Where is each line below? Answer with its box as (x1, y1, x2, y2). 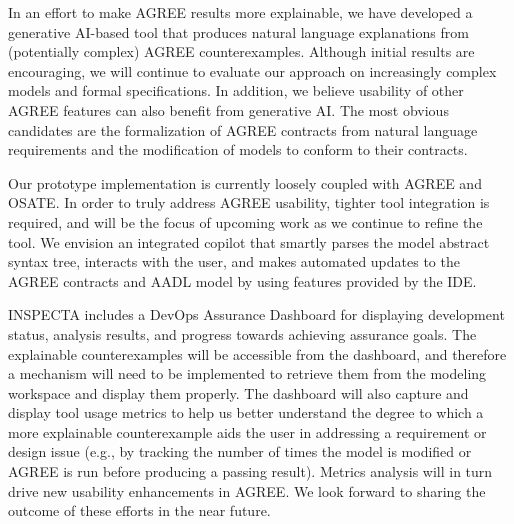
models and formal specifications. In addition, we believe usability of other (8, 80, 464, 101)
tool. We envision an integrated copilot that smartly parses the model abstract (8, 231, 490, 252)
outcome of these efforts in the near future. (8, 500, 271, 521)
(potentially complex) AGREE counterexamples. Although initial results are (8, 41, 475, 62)
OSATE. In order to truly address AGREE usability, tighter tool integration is (8, 192, 490, 213)
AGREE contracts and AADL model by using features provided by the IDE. (8, 270, 477, 291)
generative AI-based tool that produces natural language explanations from (8, 21, 469, 42)
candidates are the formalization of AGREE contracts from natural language (8, 119, 478, 140)
